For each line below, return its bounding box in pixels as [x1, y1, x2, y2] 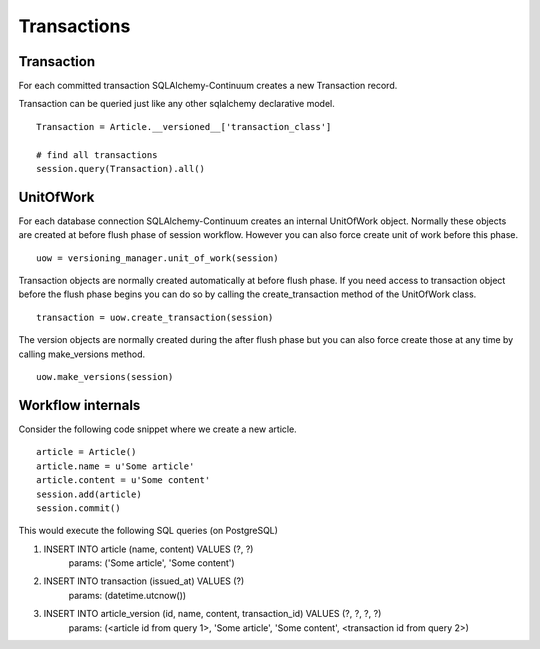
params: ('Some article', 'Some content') [68, 557, 235, 569]
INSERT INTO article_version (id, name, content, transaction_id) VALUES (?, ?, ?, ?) [43, 608, 382, 620]
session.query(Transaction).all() [36, 163, 205, 175]
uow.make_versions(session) [36, 371, 174, 383]
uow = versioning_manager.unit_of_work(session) [36, 252, 279, 264]
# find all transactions [36, 149, 158, 160]
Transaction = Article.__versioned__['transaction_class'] [36, 121, 332, 132]
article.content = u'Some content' [36, 475, 211, 486]
